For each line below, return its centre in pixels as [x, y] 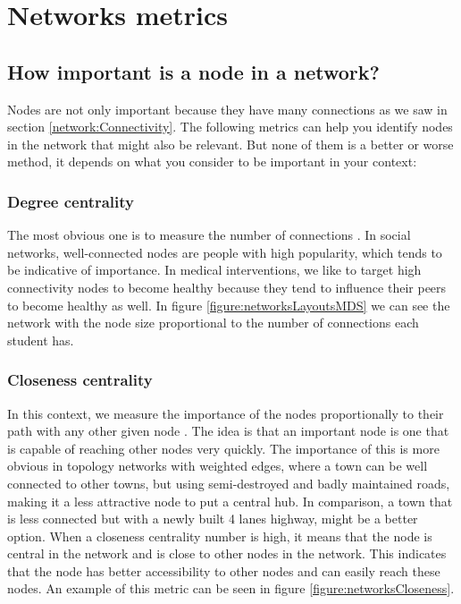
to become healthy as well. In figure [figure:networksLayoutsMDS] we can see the [229, 305]
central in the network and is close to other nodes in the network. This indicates [227, 553]
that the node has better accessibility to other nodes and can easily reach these [224, 570]
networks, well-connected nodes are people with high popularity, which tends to [225, 252]
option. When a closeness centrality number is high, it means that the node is [220, 536]
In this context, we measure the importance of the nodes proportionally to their [226, 413]
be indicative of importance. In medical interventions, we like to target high [214, 270]
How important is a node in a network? [193, 71]
